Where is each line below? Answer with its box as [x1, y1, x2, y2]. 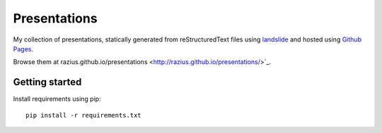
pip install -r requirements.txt [25, 111, 141, 119]
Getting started [13, 76, 82, 88]
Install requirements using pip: [13, 95, 102, 103]
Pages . [13, 44, 33, 53]
